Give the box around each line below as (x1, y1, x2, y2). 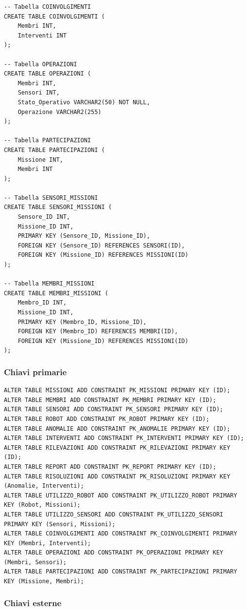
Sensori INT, (18, 89, 60, 96)
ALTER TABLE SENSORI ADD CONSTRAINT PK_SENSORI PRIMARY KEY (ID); (4, 406, 224, 413)
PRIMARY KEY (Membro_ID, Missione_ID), (18, 318, 147, 325)
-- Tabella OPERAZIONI (4, 60, 77, 68)
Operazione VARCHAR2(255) (18, 108, 102, 115)
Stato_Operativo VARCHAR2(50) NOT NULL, (18, 98, 150, 106)
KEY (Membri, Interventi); (4, 539, 91, 547)
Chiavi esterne (4, 596, 62, 609)
